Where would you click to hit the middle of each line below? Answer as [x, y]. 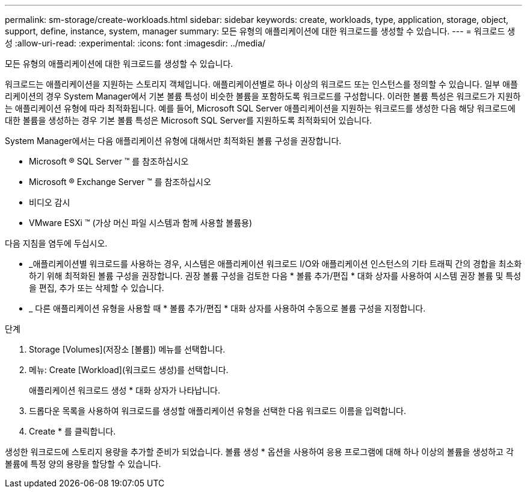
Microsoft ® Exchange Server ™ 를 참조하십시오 [120, 182]
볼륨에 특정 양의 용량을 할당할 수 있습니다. [83, 464]
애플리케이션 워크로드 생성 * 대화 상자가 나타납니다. [125, 390]
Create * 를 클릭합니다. [72, 431]
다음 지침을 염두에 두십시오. [56, 243]
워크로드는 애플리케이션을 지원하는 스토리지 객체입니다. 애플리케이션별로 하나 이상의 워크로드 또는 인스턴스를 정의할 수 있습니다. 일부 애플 [261, 84]
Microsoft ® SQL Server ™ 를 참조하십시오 [109, 161]
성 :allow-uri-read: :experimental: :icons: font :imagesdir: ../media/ [135, 43]
